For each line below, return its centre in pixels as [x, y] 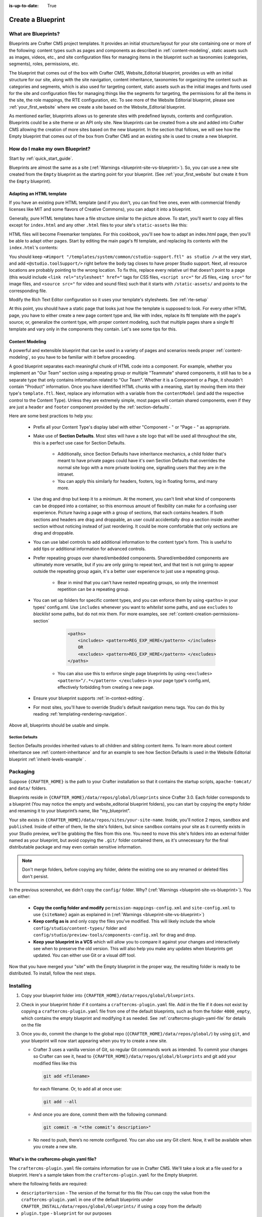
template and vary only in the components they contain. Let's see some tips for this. [93, 329]
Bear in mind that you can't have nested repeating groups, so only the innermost [138, 582]
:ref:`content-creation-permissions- [204, 614]
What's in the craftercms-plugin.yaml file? [53, 1159]
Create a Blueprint [37, 19]
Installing [20, 986]
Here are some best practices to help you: [51, 416]
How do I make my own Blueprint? [50, 149]
